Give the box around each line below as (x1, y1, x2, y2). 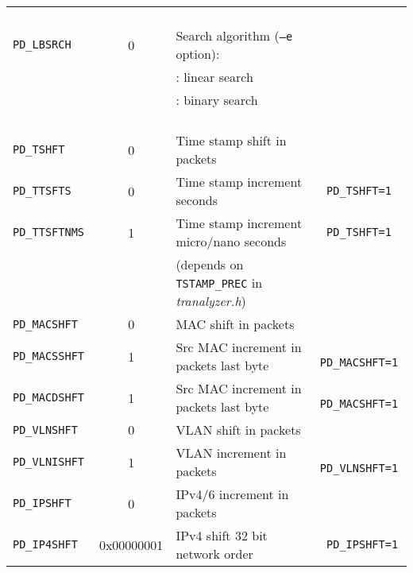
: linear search (176, 68, 253, 86)
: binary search (176, 91, 258, 109)
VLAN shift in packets (176, 420, 301, 439)
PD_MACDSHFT (13, 391, 85, 404)
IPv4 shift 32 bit (176, 526, 268, 544)
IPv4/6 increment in (176, 485, 289, 503)
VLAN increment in (176, 443, 287, 462)
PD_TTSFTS (13, 184, 71, 197)
